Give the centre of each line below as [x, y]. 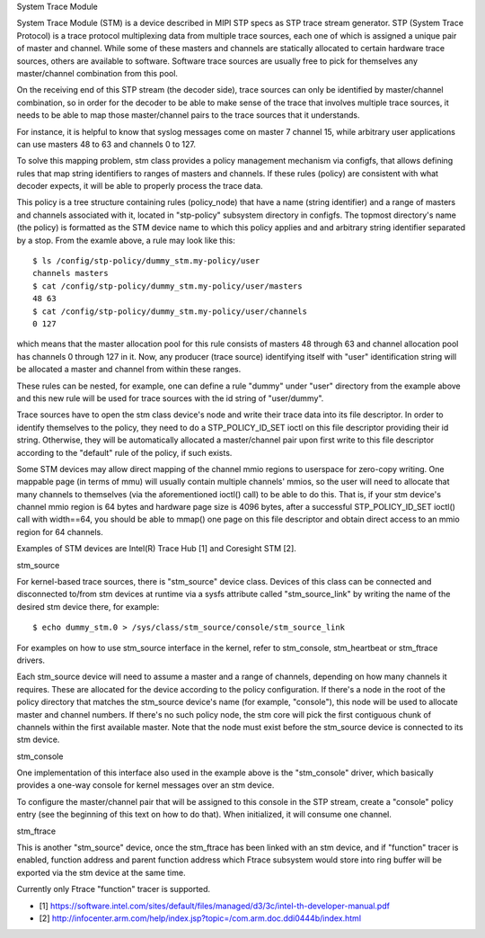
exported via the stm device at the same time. [101, 872]
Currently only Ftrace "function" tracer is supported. [114, 889]
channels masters [71, 273]
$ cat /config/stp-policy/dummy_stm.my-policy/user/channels [170, 311]
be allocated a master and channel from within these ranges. [129, 370]
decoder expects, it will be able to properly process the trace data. [140, 186]
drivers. [31, 660]
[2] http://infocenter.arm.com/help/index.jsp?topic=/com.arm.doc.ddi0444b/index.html [200, 918]
